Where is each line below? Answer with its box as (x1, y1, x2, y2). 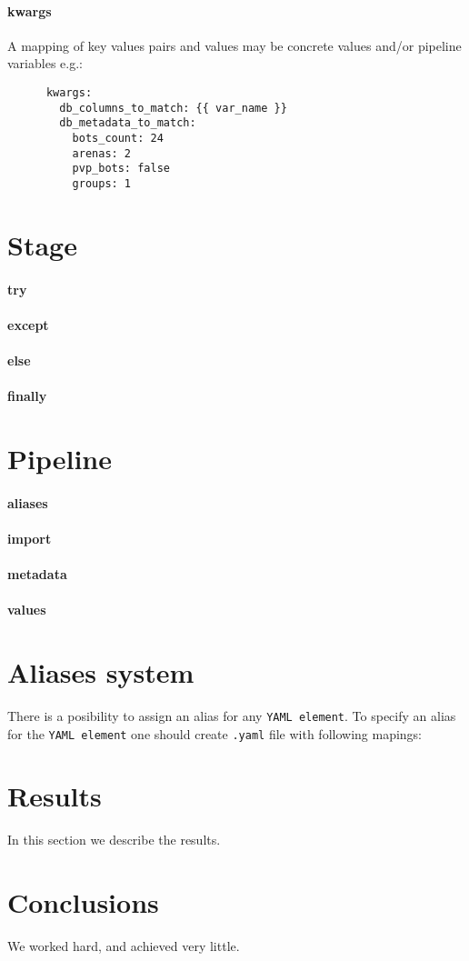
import (7, 528, 52, 547)
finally (7, 386, 47, 405)
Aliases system (7, 654, 195, 691)
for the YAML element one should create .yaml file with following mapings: (7, 724, 423, 743)
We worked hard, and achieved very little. (7, 936, 240, 956)
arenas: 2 (72, 146, 132, 160)
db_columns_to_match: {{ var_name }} (59, 101, 287, 115)
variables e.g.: (7, 54, 83, 73)
